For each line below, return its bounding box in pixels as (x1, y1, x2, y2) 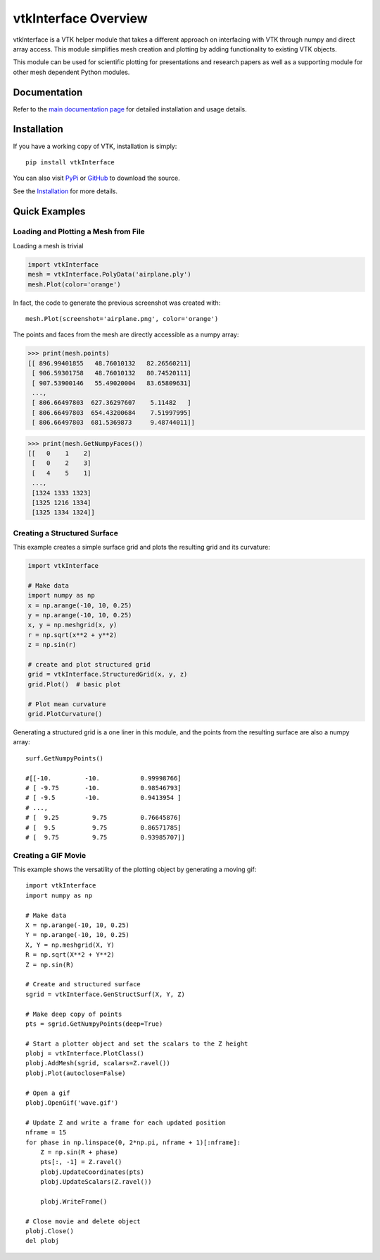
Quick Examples (13, 205, 86, 217)
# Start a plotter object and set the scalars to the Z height (25, 1039, 248, 1048)
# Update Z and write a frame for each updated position (25, 1118, 227, 1127)
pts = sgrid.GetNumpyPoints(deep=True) (25, 1019, 163, 1028)
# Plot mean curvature (27, 700, 106, 708)
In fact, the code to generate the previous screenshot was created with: (13, 298, 221, 307)
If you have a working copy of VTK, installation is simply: (13, 142, 177, 150)
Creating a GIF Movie (13, 850, 87, 860)
